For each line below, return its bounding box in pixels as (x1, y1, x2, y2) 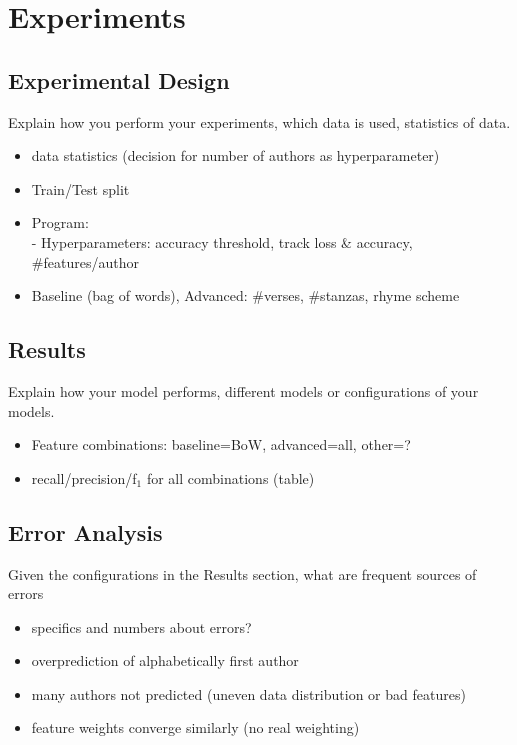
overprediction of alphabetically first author (31, 650, 299, 671)
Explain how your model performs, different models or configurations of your (8, 380, 479, 401)
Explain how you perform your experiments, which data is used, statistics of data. (8, 111, 511, 132)
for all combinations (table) (146, 467, 315, 488)
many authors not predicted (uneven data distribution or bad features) (31, 683, 466, 704)
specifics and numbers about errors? (31, 616, 252, 637)
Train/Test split (31, 178, 130, 199)
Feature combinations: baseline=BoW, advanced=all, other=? (31, 434, 411, 455)
